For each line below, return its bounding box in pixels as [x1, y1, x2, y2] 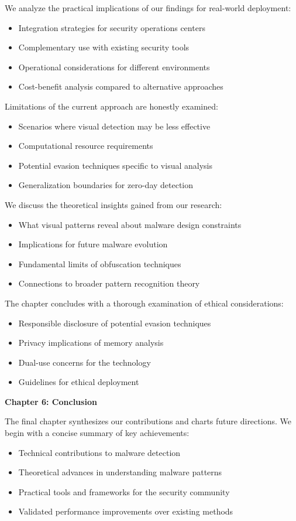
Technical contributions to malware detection [18, 446, 181, 458]
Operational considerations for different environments [18, 60, 210, 73]
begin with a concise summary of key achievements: [5, 427, 190, 439]
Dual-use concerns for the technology [18, 356, 151, 368]
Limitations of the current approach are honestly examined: [5, 100, 218, 112]
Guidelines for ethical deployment [18, 376, 139, 388]
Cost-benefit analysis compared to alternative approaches [18, 80, 223, 93]
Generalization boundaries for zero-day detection [18, 179, 194, 191]
